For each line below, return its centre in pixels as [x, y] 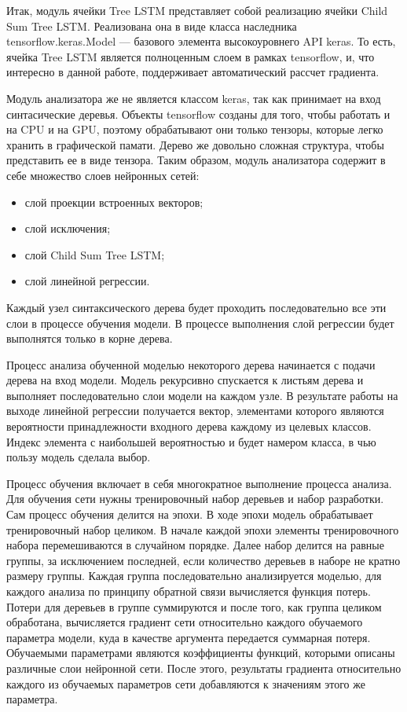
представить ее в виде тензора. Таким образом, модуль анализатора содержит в [196, 160]
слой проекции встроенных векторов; [114, 202]
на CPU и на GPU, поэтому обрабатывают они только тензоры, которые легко [195, 129]
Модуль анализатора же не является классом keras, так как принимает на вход [194, 98]
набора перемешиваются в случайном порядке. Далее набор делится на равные [195, 545]
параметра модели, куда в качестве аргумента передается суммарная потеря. [189, 637]
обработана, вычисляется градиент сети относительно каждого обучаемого [185, 622]
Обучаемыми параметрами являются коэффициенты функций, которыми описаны [201, 653]
